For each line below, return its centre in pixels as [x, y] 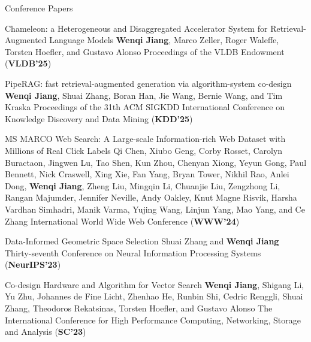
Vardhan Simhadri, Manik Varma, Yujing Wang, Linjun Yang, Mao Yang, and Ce [155, 209]
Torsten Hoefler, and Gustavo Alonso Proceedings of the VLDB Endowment [145, 51]
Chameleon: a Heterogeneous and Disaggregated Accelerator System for [136, 28]
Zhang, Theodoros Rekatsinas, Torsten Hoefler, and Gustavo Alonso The [139, 308]
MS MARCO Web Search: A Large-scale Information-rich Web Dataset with [145, 139]
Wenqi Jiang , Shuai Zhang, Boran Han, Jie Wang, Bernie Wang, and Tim [144, 95]
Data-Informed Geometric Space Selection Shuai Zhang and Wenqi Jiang [142, 241]
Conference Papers [39, 8]
